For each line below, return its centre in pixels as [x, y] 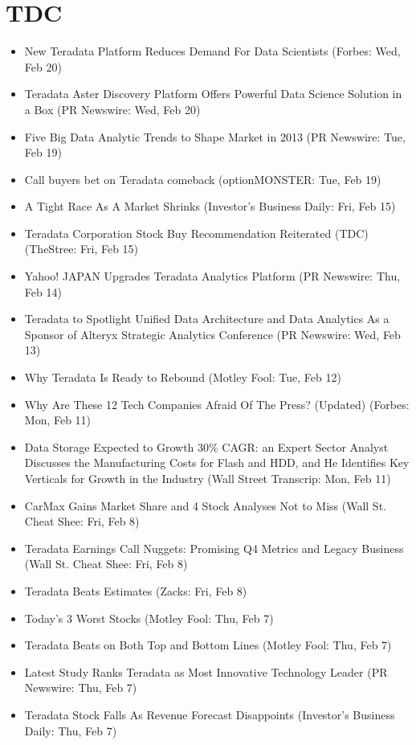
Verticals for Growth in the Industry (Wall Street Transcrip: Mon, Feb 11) [208, 478]
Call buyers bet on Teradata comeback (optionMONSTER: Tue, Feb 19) [203, 179]
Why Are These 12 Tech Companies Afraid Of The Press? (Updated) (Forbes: [217, 404]
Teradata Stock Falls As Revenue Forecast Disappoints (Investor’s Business [210, 714]
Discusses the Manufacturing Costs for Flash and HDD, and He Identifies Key [217, 463]
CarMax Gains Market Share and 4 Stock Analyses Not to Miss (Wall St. [205, 505]
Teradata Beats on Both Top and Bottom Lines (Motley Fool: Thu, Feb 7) [208, 645]
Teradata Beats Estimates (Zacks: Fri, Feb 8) [136, 590]
